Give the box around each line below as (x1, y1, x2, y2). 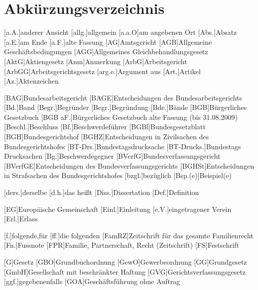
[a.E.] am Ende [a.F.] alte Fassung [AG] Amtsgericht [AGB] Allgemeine (4, 36, 212, 47)
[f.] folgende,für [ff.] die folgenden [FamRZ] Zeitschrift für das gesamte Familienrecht (4, 230, 254, 240)
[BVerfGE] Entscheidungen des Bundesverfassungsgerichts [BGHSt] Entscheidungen (4, 160, 255, 171)
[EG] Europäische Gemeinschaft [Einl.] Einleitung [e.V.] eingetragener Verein (4, 203, 232, 214)
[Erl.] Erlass (4, 213, 38, 224)
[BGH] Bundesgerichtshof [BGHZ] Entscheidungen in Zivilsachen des (4, 131, 209, 142)
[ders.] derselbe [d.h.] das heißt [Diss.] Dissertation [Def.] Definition (4, 187, 199, 197)
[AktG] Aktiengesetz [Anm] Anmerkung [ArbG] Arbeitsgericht (4, 56, 187, 66)
